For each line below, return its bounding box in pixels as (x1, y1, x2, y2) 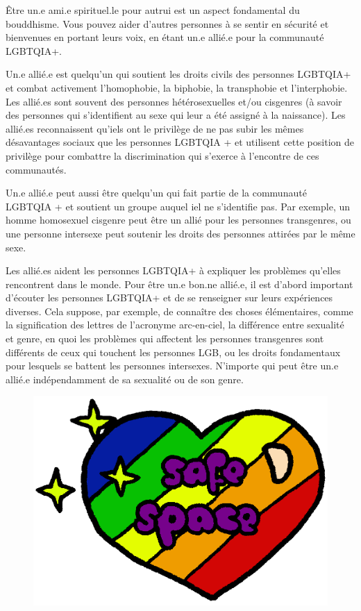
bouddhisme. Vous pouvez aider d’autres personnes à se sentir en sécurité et (6, 16, 329, 31)
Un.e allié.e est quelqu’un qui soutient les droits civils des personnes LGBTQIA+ (6, 67, 351, 81)
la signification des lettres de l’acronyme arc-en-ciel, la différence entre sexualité (6, 317, 344, 332)
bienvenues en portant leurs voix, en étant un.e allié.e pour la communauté (6, 30, 324, 44)
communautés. (6, 162, 67, 176)
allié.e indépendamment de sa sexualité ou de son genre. (6, 371, 244, 386)
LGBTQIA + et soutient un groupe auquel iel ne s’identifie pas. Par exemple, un (6, 199, 351, 213)
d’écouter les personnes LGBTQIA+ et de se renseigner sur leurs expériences (6, 290, 333, 305)
